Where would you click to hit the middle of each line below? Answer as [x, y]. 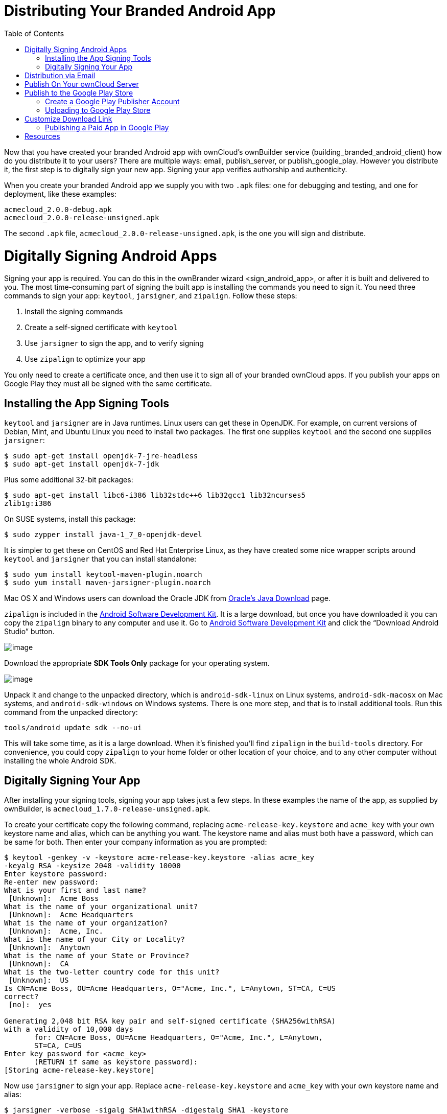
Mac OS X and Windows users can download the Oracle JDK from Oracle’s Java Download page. [167, 598]
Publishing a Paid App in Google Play [107, 127]
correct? [21, 996]
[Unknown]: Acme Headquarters [71, 914]
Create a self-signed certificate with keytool [101, 328]
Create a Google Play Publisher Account [112, 101]
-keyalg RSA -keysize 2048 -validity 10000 [92, 865]
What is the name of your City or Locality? [95, 939]
